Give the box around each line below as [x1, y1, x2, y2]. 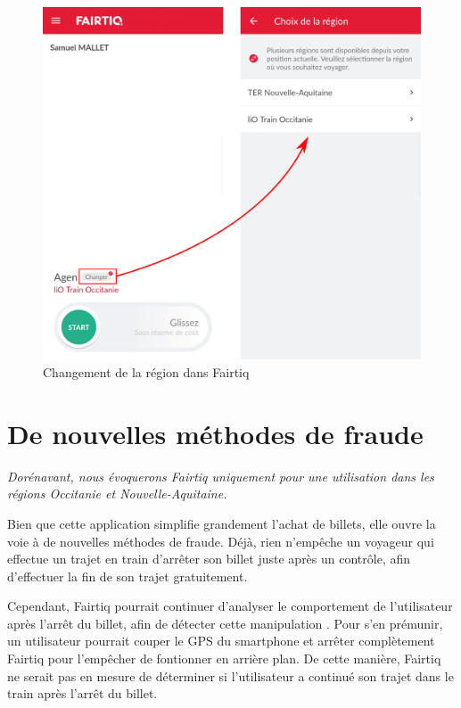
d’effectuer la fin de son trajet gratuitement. [7, 566, 248, 585]
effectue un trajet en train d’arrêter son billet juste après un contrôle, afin [7, 549, 411, 568]
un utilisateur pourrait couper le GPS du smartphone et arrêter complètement [7, 631, 435, 650]
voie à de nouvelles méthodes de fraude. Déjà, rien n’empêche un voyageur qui [7, 531, 434, 550]
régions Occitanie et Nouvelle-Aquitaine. [7, 484, 227, 503]
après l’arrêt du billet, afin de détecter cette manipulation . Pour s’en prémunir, [7, 613, 443, 632]
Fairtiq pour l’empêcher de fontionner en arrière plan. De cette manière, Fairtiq [7, 649, 441, 668]
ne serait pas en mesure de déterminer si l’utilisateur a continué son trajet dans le [7, 666, 454, 685]
